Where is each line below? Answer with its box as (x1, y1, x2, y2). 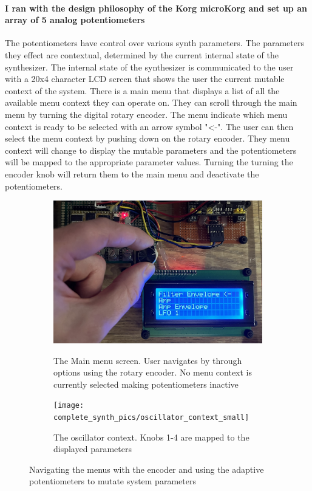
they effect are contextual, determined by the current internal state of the (5, 48, 279, 61)
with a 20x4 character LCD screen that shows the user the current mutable (5, 72, 285, 85)
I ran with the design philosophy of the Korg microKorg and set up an (5, 1, 307, 14)
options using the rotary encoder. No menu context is (53, 366, 253, 379)
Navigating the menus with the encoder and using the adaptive (29, 462, 264, 475)
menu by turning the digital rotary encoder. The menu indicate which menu (5, 108, 288, 120)
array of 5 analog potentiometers (5, 13, 145, 26)
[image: (53, 401, 84, 410)
